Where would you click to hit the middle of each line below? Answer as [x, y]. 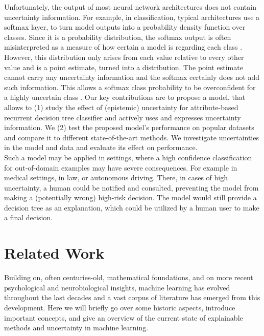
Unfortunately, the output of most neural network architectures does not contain [130, 7]
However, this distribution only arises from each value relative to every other [124, 57]
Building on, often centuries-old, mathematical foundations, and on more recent [129, 277]
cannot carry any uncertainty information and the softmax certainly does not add [132, 77]
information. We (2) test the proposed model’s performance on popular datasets [129, 127]
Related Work [54, 253]
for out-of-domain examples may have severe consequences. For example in [121, 167]
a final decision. [28, 217]
